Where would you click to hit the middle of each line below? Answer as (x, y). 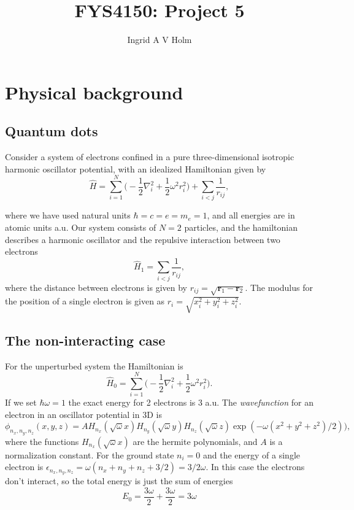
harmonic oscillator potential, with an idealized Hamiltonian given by (136, 168)
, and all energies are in (251, 215)
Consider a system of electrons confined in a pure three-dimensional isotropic (150, 157)
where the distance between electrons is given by (96, 287)
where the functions (42, 441)
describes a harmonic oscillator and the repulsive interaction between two (143, 239)
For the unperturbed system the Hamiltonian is (94, 365)
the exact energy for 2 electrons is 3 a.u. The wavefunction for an (191, 402)
